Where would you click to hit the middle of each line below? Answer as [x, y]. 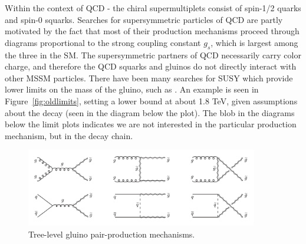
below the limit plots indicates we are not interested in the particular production [151, 124]
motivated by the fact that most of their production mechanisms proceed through [152, 31]
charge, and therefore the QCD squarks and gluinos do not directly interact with [151, 66]
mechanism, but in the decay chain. [69, 135]
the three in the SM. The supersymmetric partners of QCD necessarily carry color [153, 55]
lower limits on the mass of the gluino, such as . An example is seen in [132, 89]
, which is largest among [254, 42]
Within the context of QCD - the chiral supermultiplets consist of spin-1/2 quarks [153, 8]
